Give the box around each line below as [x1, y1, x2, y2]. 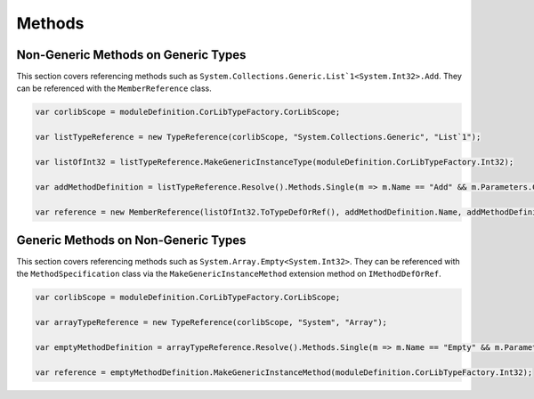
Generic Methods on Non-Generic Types [16, 232, 247, 248]
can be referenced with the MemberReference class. [16, 83, 213, 94]
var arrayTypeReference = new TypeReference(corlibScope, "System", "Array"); [35, 317, 387, 328]
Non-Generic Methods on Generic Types [16, 47, 247, 62]
